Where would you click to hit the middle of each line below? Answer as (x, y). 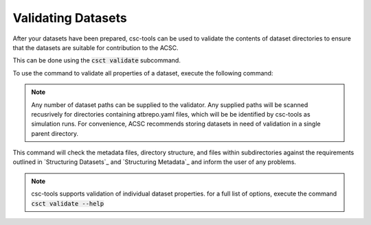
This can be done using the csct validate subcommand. (97, 60)
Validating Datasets (70, 18)
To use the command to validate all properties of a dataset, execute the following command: (143, 73)
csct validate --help (68, 203)
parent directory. (55, 133)
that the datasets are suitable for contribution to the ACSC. (95, 47)
